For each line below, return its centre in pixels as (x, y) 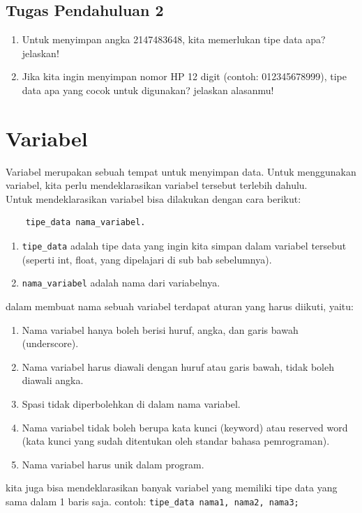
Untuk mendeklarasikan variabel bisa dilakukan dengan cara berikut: (153, 198)
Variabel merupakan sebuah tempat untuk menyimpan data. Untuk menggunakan (181, 171)
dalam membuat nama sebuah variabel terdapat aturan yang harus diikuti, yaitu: (180, 306)
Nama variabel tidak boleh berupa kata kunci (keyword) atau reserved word (185, 427)
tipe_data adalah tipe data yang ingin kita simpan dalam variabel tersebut (184, 246)
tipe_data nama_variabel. (85, 223)
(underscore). (50, 343)
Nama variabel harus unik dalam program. (113, 464)
